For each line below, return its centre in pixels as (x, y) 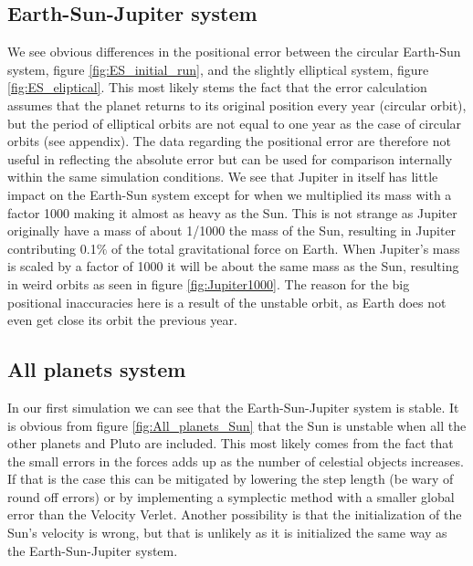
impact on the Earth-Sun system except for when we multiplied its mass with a (230, 194)
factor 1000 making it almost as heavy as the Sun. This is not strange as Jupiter (232, 212)
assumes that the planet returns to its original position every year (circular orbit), (237, 105)
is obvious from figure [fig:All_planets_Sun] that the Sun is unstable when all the (237, 425)
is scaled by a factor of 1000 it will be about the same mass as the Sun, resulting (233, 266)
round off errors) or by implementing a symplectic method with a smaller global (231, 496)
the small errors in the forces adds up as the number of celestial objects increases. (236, 461)
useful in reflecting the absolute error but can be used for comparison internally (230, 158)
